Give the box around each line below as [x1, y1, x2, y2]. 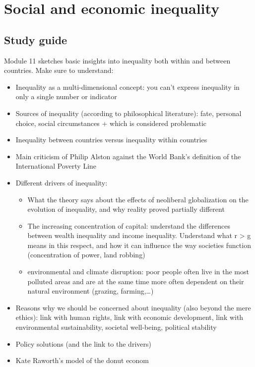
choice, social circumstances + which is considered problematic [15, 118, 207, 128]
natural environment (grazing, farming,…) [27, 286, 154, 296]
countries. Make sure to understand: [4, 65, 114, 75]
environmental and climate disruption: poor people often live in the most [27, 266, 249, 277]
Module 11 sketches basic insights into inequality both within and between [4, 55, 231, 65]
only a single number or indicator [15, 91, 117, 102]
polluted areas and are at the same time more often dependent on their [27, 276, 244, 286]
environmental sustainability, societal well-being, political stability [15, 322, 217, 332]
